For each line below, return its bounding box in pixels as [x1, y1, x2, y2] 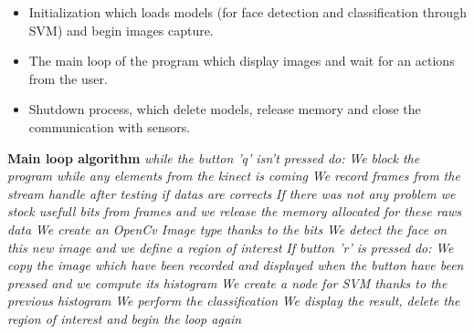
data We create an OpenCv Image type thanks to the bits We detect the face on [7, 219, 448, 238]
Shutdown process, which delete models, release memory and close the [28, 99, 421, 119]
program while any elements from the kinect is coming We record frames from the [7, 166, 460, 185]
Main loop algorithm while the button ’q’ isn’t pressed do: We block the [7, 148, 420, 167]
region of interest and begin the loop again [7, 308, 242, 328]
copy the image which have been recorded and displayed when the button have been [7, 256, 464, 275]
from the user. [28, 68, 108, 88]
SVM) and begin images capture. [28, 20, 214, 39]
